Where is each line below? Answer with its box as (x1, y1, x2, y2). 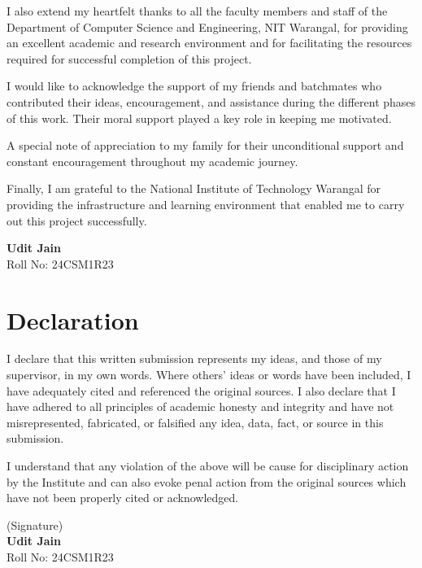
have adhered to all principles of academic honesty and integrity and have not (7, 398, 394, 415)
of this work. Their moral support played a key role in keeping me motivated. (7, 109, 392, 126)
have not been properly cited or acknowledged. (7, 489, 239, 506)
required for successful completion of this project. (7, 50, 252, 67)
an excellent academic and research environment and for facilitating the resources (7, 34, 412, 51)
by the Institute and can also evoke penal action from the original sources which (7, 473, 407, 490)
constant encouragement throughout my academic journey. (7, 152, 298, 169)
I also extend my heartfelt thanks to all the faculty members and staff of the (7, 2, 388, 19)
